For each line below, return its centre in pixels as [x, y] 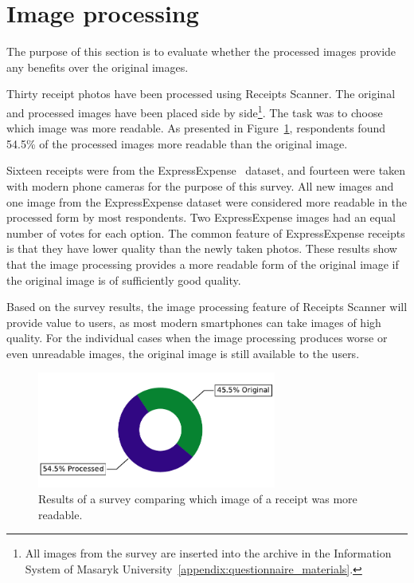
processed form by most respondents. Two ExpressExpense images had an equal [201, 217]
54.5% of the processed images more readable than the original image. [177, 143]
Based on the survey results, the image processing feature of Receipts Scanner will [207, 307]
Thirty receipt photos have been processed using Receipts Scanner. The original [201, 94]
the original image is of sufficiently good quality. [124, 280]
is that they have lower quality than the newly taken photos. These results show [202, 248]
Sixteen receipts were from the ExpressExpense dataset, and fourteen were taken [206, 170]
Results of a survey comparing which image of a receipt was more [198, 498]
